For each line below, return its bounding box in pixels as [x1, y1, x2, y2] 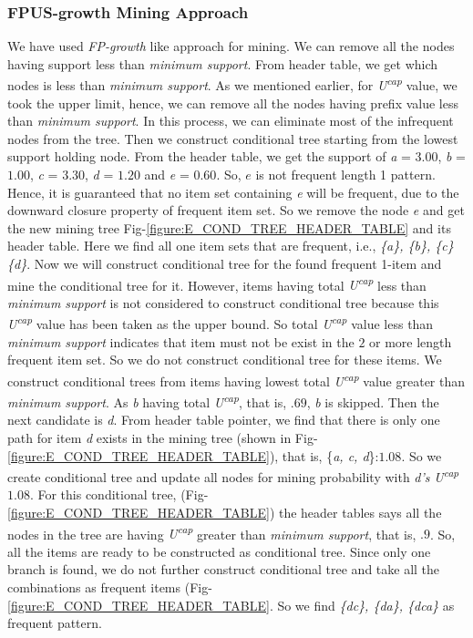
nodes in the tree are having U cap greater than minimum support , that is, [7, 521, 416, 543]
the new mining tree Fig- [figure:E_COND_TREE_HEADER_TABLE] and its [7, 218, 451, 237]
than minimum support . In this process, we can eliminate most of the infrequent [7, 111, 454, 130]
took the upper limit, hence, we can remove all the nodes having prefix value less [7, 93, 458, 112]
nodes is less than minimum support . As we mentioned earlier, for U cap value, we [7, 73, 458, 95]
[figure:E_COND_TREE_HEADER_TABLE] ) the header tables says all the [7, 503, 442, 521]
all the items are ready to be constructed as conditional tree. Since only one [7, 541, 431, 561]
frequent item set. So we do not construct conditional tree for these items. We [7, 350, 442, 369]
